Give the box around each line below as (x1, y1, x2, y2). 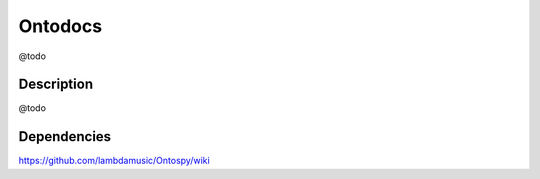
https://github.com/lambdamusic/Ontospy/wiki (18, 155, 210, 167)
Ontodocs (18, 15, 103, 37)
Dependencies (18, 128, 112, 145)
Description (18, 76, 94, 93)
